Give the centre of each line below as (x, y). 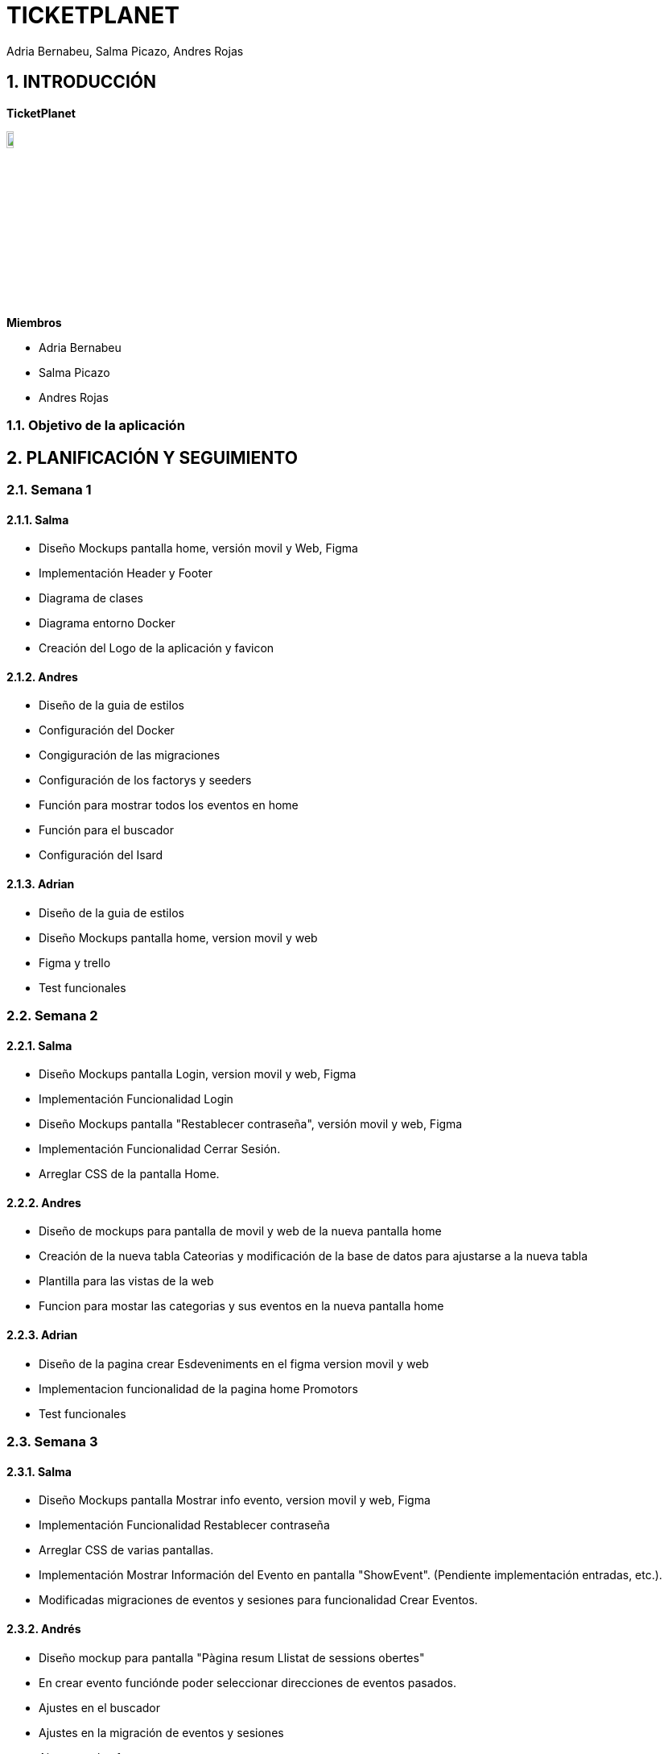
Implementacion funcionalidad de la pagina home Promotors (198, 1388)
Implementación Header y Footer (126, 573)
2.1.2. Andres (42, 676)
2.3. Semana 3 (52, 1442)
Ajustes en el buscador (99, 1707)
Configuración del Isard (101, 855)
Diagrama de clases (91, 598)
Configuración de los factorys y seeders (145, 780)
